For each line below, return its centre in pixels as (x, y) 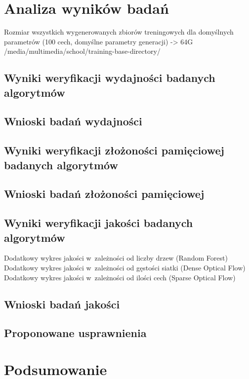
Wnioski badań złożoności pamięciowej (104, 194)
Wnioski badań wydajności (73, 121)
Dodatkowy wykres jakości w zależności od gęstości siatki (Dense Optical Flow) (125, 267)
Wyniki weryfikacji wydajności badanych (110, 78)
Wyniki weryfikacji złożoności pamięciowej (114, 150)
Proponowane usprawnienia (75, 333)
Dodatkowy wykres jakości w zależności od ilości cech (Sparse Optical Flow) (120, 277)
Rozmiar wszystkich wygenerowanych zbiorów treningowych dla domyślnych (119, 32)
